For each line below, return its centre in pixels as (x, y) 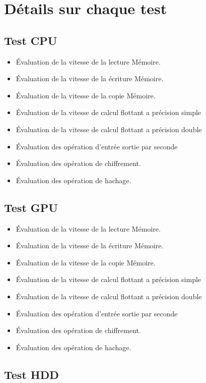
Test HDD (31, 374)
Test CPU (31, 40)
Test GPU (31, 207)
